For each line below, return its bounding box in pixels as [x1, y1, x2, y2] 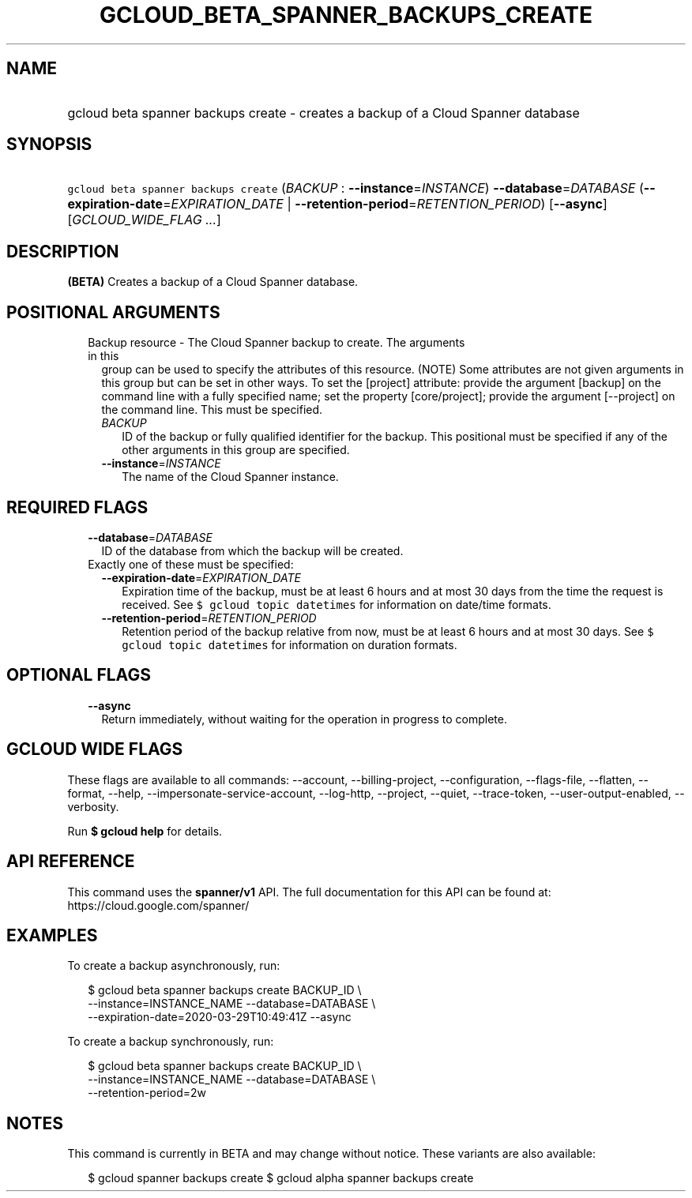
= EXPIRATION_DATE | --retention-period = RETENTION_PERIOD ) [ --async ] [162, 196, 607, 212]
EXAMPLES [6, 925, 98, 945]
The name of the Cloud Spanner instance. [122, 470, 339, 484]
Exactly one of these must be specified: [88, 557, 294, 571]
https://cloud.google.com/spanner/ [67, 898, 250, 912]
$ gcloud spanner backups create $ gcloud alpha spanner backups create [88, 1171, 474, 1185]
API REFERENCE [6, 851, 135, 872]
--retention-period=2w [88, 1086, 206, 1100]
